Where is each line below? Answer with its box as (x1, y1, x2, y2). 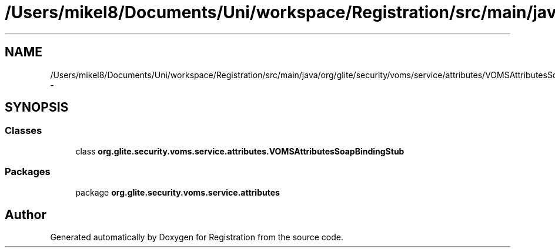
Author (5, 207, 46, 222)
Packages (5, 166, 51, 178)
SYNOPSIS (5, 100, 69, 115)
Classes (5, 125, 42, 137)
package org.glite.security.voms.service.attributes (75, 187, 280, 197)
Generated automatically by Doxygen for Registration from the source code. (50, 232, 344, 243)
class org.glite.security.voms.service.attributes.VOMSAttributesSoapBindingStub (75, 146, 404, 156)
